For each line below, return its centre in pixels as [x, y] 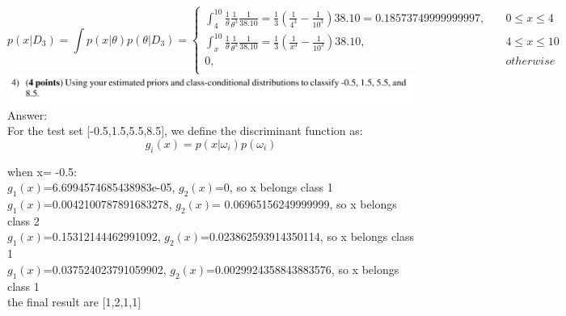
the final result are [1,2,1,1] [74, 302]
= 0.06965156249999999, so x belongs [304, 204]
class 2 [23, 220]
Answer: [27, 114]
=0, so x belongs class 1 [274, 187]
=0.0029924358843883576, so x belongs [303, 269]
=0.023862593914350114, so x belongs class [308, 236]
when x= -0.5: [42, 171]
